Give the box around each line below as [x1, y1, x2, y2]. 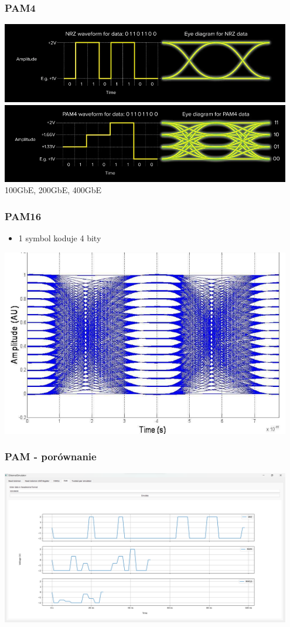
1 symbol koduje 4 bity [18, 232, 101, 244]
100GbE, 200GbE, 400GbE [5, 184, 102, 196]
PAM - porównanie [5, 449, 97, 464]
